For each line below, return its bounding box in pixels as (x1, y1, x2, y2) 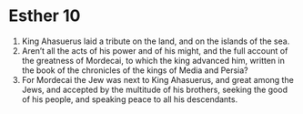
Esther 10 (8, 5, 81, 26)
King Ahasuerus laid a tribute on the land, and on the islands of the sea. (21, 36, 290, 47)
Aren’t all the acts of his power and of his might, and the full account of (21, 45, 288, 56)
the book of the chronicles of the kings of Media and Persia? (21, 65, 249, 76)
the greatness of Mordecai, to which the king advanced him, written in (21, 55, 286, 66)
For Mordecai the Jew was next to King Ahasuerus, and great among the (21, 74, 295, 85)
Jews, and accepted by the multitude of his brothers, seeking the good (21, 84, 288, 95)
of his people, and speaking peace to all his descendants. (21, 93, 238, 105)
